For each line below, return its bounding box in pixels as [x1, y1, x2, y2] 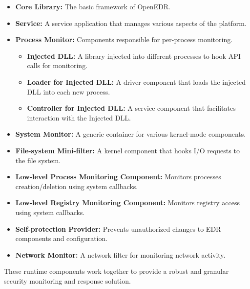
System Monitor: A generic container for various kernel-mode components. [15, 129, 246, 139]
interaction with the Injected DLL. [27, 112, 131, 122]
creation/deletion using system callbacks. [15, 181, 138, 191]
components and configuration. [15, 233, 108, 243]
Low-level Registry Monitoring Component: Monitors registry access [15, 197, 240, 208]
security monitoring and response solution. [4, 275, 131, 286]
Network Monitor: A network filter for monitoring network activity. [15, 249, 226, 260]
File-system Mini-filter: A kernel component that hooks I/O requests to [15, 145, 240, 155]
